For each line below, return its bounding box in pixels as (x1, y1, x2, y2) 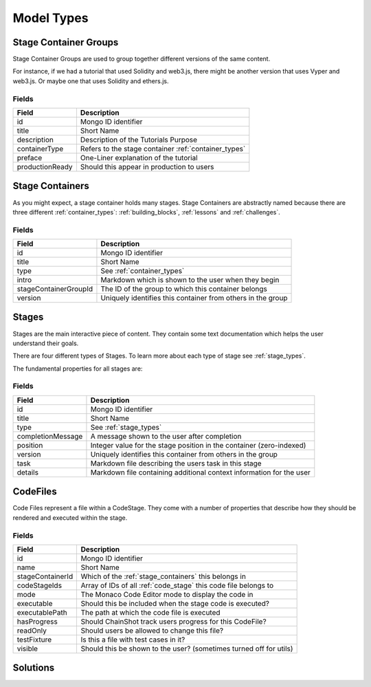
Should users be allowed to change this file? (80, 626, 223, 635)
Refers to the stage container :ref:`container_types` (80, 144, 246, 153)
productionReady (16, 162, 73, 171)
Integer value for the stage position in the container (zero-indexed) (90, 440, 306, 450)
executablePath (16, 607, 68, 617)
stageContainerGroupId (16, 284, 93, 294)
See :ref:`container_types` (100, 266, 185, 276)
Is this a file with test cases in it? (80, 635, 185, 644)
